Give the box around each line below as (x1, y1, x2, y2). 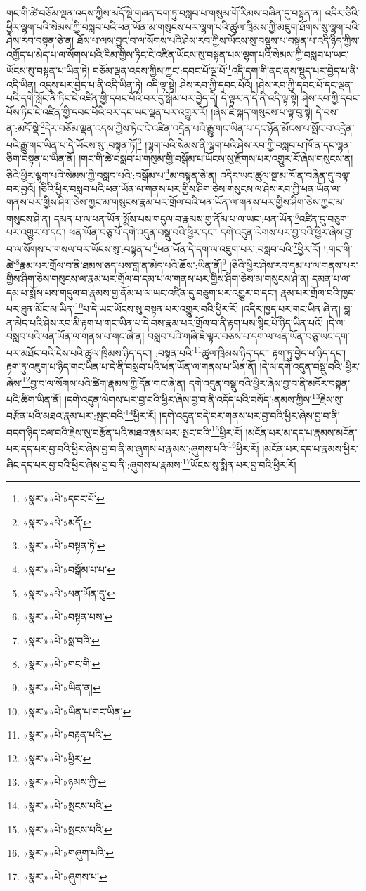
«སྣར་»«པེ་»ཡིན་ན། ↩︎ (22, 680, 101, 694)
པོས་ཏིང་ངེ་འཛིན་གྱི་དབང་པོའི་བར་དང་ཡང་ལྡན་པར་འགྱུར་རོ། (6, 104, 208, 119)
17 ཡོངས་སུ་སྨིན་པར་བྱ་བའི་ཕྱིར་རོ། (182, 455, 296, 471)
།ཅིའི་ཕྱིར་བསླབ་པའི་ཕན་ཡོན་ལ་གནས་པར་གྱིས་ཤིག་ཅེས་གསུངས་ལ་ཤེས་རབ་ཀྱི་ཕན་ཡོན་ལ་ (39, 181, 341, 195)
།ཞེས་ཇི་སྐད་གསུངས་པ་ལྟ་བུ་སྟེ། (211, 104, 313, 119)
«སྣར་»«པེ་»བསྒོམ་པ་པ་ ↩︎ (22, 562, 115, 577)
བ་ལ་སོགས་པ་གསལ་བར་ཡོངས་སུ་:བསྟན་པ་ (6, 241, 154, 256)
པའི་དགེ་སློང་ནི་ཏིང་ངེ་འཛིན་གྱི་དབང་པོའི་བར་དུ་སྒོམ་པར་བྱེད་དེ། (6, 91, 218, 105)
